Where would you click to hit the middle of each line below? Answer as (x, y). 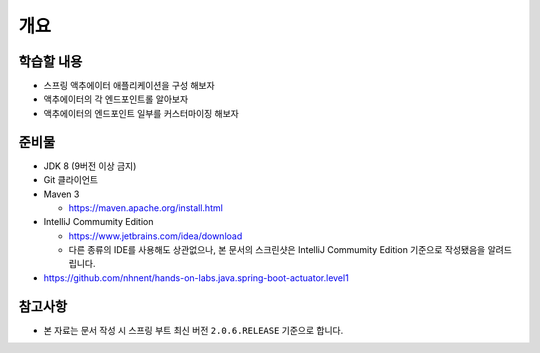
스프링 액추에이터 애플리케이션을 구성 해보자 (129, 86)
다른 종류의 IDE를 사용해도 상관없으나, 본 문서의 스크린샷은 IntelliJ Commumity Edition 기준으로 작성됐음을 (277, 250)
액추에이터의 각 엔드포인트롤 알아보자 (116, 99)
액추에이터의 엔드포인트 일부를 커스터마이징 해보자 (141, 113)
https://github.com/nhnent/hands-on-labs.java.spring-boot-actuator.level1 (196, 277)
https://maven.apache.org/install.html (146, 207)
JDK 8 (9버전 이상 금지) (90, 166)
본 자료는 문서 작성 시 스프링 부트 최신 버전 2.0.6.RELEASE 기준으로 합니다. (193, 330)
